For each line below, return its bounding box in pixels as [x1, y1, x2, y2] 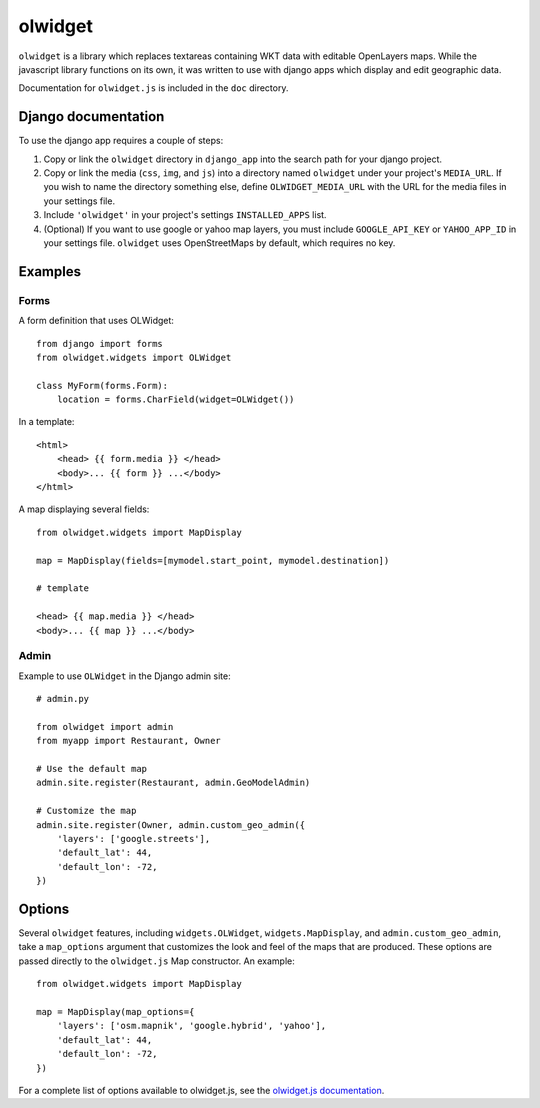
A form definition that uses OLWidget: [18, 315, 175, 327]
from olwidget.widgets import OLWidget [36, 351, 232, 363]
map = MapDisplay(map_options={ [36, 1006, 195, 1018]
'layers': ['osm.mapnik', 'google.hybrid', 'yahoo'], [56, 1020, 327, 1032]
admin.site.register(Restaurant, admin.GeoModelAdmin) [36, 777, 311, 789]
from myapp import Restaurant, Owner [36, 735, 222, 747]
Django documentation [18, 108, 165, 125]
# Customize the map [36, 805, 137, 817]
